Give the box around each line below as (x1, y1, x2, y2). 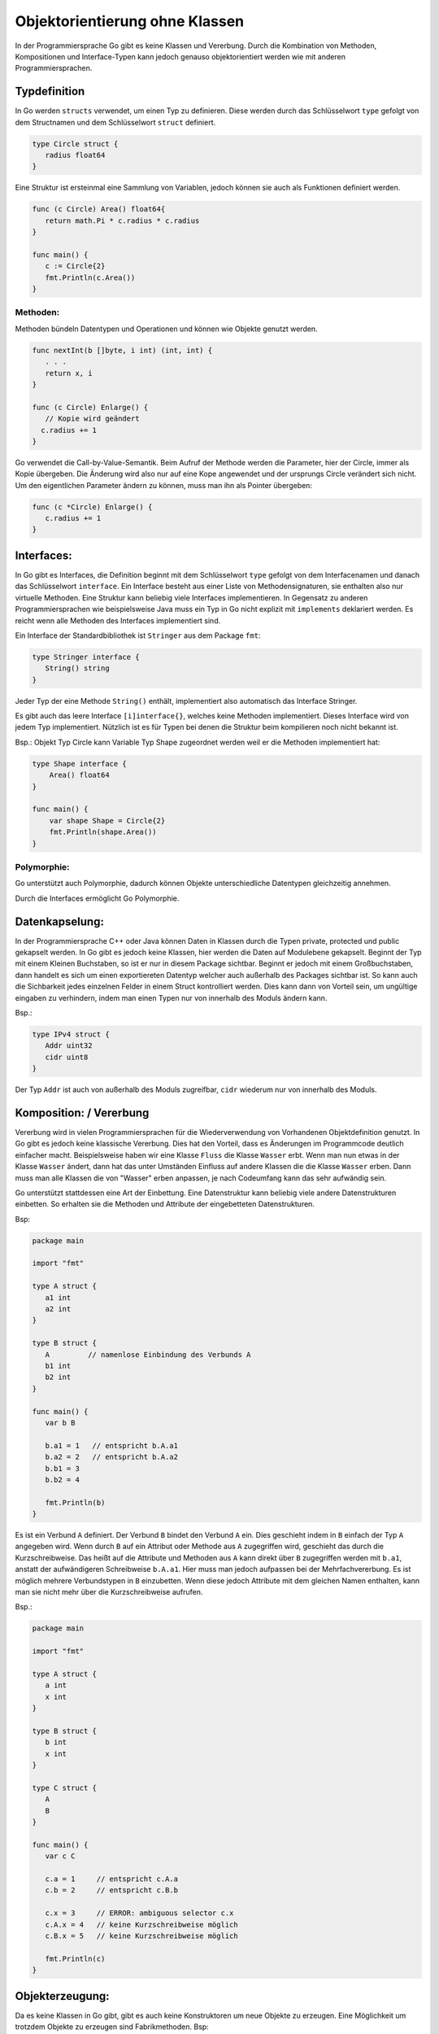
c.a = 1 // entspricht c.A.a (45, 1874, 179, 1883)
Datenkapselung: (15, 914, 105, 928)
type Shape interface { (32, 759, 128, 768)
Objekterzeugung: (15, 1989, 110, 2003)
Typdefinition (15, 85, 85, 98)
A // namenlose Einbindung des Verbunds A (45, 1350, 251, 1359)
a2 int (45, 1304, 72, 1314)
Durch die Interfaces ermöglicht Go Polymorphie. (15, 893, 180, 903)
